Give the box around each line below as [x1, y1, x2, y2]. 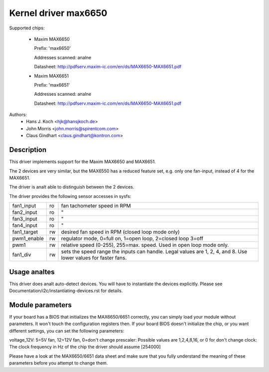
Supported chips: [9, 25, 45, 31]
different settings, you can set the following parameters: [9, 328, 125, 334]
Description [9, 146, 47, 154]
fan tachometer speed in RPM [61, 202, 131, 209]
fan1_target [12, 228, 38, 235]
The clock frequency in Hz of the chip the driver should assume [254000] [9, 344, 161, 350]
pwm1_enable [12, 235, 44, 242]
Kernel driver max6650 [9, 7, 108, 18]
